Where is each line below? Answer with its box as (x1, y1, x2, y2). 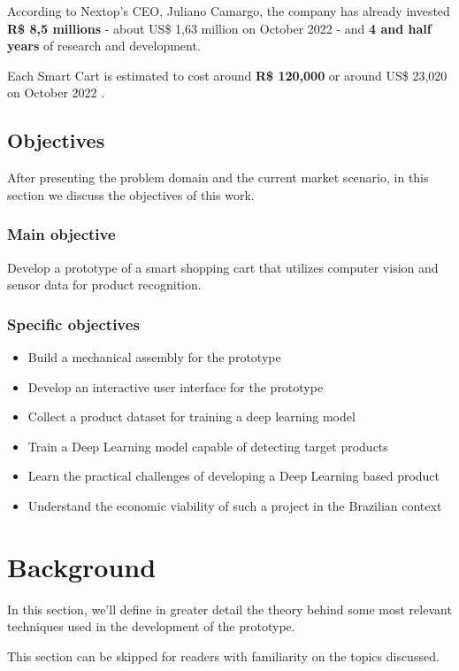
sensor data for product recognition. (7, 275, 202, 294)
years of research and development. (7, 36, 201, 55)
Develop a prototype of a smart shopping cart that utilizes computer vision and (7, 258, 439, 276)
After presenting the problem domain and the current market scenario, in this (7, 168, 429, 187)
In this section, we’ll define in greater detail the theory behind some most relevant (7, 599, 452, 618)
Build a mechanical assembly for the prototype (27, 347, 281, 366)
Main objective (7, 223, 116, 245)
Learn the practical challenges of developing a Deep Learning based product (27, 467, 440, 485)
